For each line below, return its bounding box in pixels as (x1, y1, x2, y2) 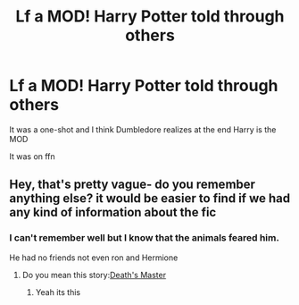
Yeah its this (35, 286, 81, 297)
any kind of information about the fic (9, 205, 217, 220)
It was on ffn (9, 150, 55, 162)
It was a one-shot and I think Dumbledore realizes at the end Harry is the (9, 123, 277, 135)
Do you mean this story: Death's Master (21, 269, 167, 280)
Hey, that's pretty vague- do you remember (9, 177, 256, 192)
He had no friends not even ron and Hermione (9, 252, 179, 263)
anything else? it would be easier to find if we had (9, 191, 291, 207)
